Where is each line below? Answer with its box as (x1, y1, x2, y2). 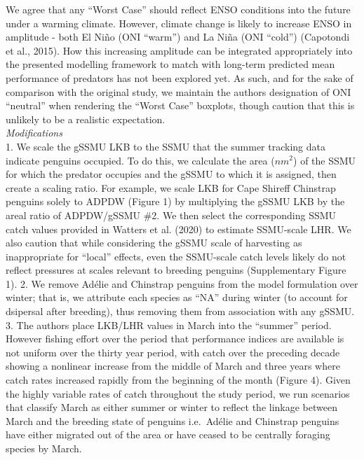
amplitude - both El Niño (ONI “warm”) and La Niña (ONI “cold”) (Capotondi (6, 29, 350, 44)
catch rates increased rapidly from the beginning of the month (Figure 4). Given (6, 372, 351, 387)
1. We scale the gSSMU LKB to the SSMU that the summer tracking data (6, 139, 325, 153)
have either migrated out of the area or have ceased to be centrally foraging (6, 427, 330, 442)
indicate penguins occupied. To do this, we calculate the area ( (6, 153, 275, 167)
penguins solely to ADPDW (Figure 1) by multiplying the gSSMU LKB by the (6, 194, 345, 209)
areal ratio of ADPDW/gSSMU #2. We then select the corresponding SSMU (6, 207, 337, 222)
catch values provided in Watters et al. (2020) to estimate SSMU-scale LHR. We (6, 221, 351, 236)
